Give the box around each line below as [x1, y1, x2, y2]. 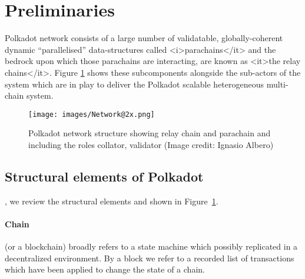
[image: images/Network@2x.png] [28, 110, 155, 119]
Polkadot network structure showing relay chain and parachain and [28, 127, 271, 139]
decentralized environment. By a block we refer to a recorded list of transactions [5, 251, 294, 264]
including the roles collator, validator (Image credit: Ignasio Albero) [28, 138, 274, 150]
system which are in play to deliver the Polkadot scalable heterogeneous [5, 78, 264, 90]
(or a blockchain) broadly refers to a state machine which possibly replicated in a [5, 240, 298, 253]
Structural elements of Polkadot [5, 167, 204, 185]
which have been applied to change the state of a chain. [5, 263, 205, 275]
